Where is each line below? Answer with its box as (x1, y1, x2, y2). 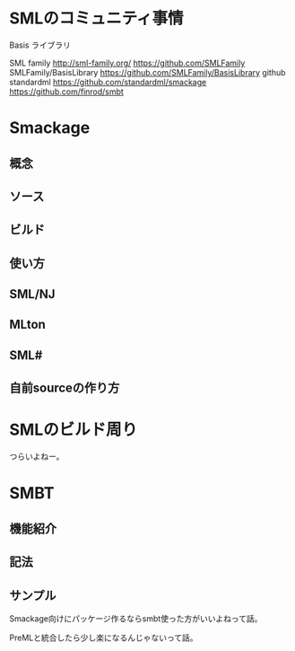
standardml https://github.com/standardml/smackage (9, 76, 207, 87)
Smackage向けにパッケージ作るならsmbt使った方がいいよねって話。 (9, 612, 263, 624)
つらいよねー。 (9, 451, 65, 462)
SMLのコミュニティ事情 (9, 8, 184, 29)
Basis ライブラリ (9, 40, 72, 50)
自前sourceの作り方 (9, 381, 120, 396)
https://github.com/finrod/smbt (9, 86, 124, 97)
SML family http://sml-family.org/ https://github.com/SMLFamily (9, 57, 246, 68)
